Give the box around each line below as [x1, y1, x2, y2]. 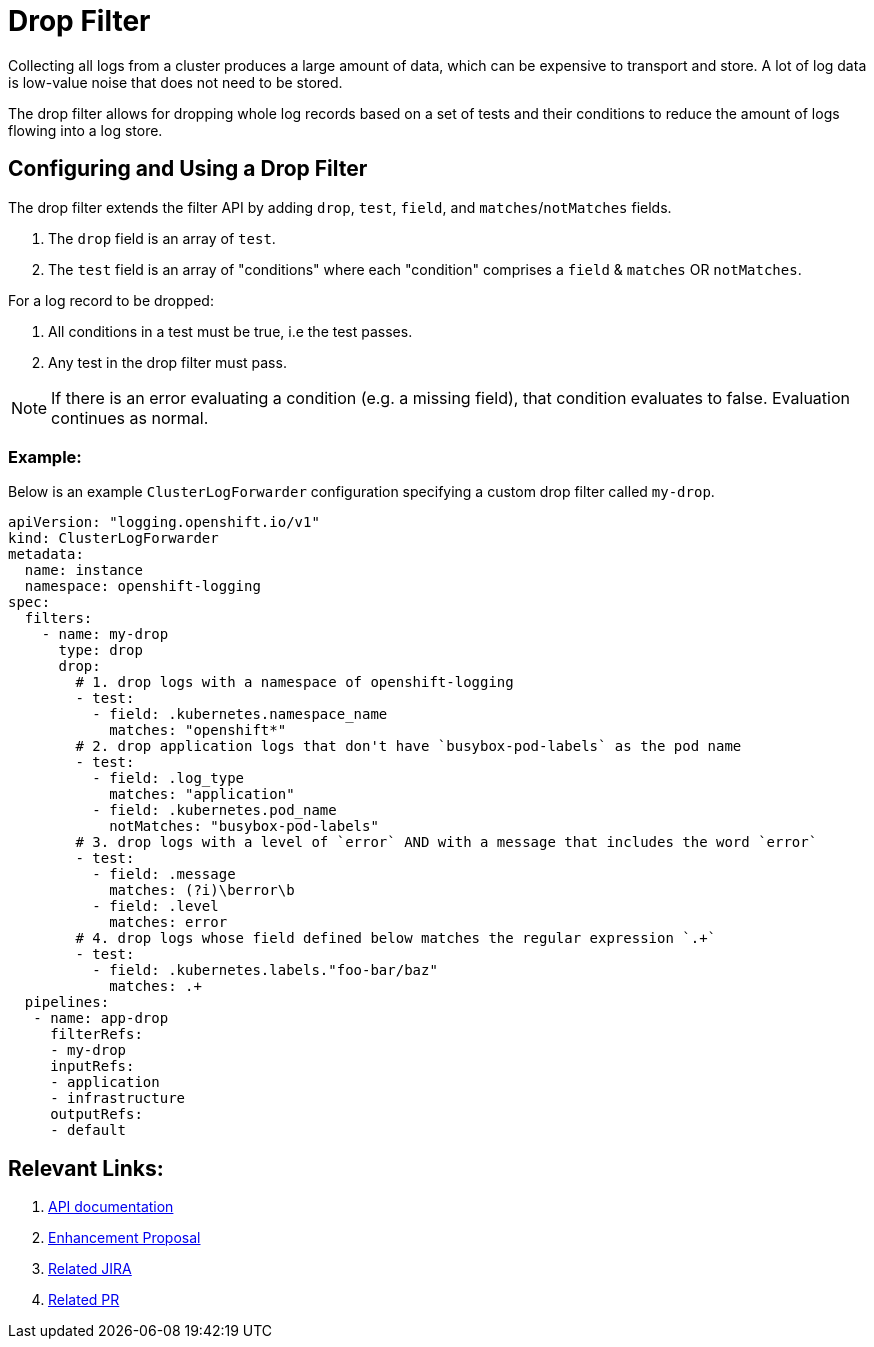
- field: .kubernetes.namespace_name [92, 706, 388, 723]
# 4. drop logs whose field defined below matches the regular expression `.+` [75, 930, 717, 947]
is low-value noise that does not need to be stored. [8, 73, 343, 91]
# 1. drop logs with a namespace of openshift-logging [75, 674, 514, 691]
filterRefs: [50, 1026, 143, 1043]
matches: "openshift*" [109, 722, 287, 739]
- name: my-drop [41, 626, 169, 643]
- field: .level [92, 898, 219, 915]
